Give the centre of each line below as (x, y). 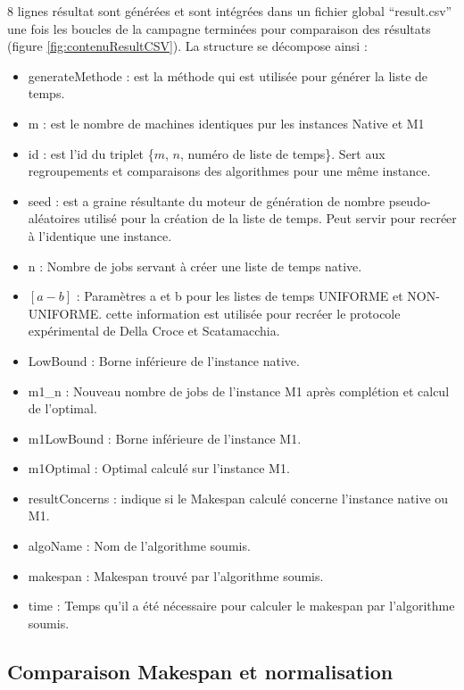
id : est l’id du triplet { (91, 153)
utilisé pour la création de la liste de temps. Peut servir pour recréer (270, 218)
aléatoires (54, 218)
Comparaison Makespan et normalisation (200, 671)
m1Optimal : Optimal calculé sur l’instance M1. (159, 468)
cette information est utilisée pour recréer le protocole (253, 313)
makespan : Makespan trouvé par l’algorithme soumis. (176, 575)
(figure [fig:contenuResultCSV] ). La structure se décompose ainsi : (187, 46)
